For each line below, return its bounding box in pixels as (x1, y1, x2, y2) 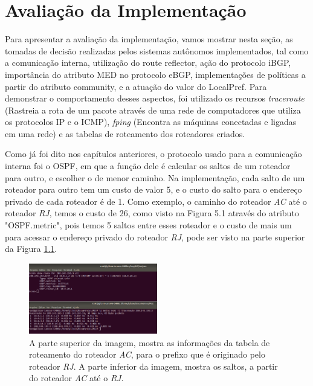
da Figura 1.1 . (5, 242, 57, 255)
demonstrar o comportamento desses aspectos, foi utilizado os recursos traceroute (5, 92, 305, 105)
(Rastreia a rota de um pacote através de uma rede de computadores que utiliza (5, 103, 301, 116)
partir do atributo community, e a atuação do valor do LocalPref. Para (5, 80, 267, 92)
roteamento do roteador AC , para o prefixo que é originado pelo (29, 348, 265, 361)
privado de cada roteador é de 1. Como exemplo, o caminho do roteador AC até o (5, 195, 307, 207)
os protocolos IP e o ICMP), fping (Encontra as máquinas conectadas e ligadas (5, 115, 297, 128)
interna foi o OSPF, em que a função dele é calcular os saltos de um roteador (5, 159, 291, 172)
